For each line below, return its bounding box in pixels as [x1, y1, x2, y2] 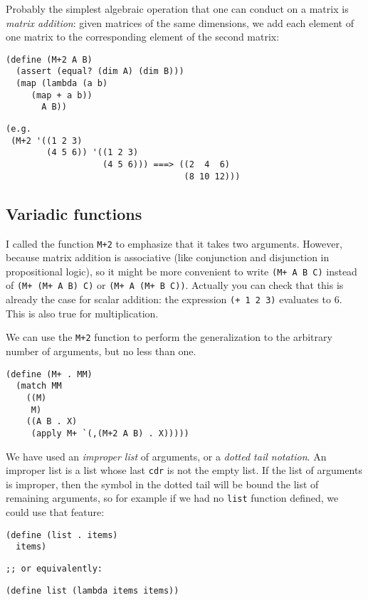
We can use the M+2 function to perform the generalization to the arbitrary [6, 330, 332, 344]
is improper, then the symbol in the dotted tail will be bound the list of [6, 476, 319, 491]
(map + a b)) [31, 90, 93, 100]
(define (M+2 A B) [6, 54, 93, 65]
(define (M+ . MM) [6, 369, 93, 379]
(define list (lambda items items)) [6, 585, 179, 596]
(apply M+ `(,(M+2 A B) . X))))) [31, 428, 189, 438]
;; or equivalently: [6, 563, 103, 574]
